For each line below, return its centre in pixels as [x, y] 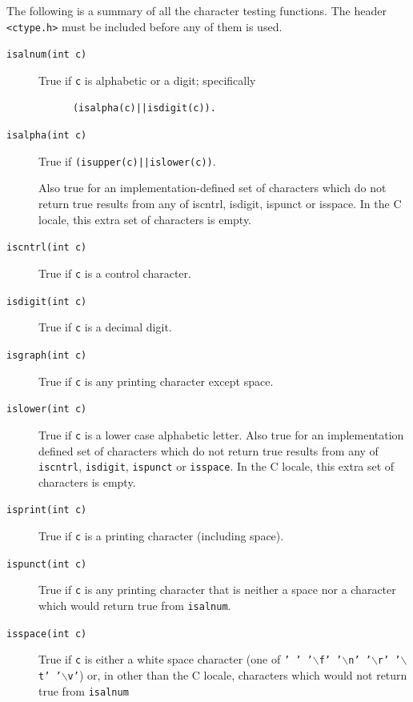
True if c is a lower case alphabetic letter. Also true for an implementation [221, 434]
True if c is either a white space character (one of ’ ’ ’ [176, 659]
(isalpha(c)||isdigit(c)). [144, 108]
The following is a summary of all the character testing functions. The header [196, 10]
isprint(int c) [47, 510]
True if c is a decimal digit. [105, 327]
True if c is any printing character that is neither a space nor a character [217, 590]
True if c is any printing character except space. [156, 381]
